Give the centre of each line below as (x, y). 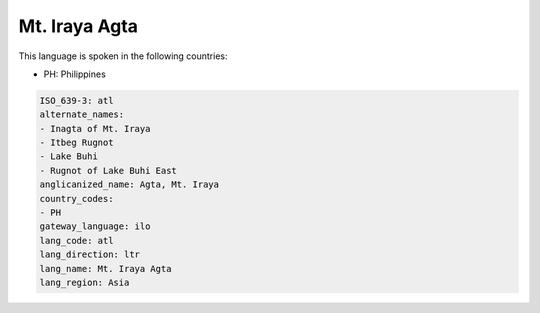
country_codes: (76, 198)
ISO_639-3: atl (76, 100)
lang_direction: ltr (89, 254)
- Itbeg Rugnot (76, 143)
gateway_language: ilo (95, 226)
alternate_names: (82, 114)
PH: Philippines (75, 74)
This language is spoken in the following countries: (123, 56)
